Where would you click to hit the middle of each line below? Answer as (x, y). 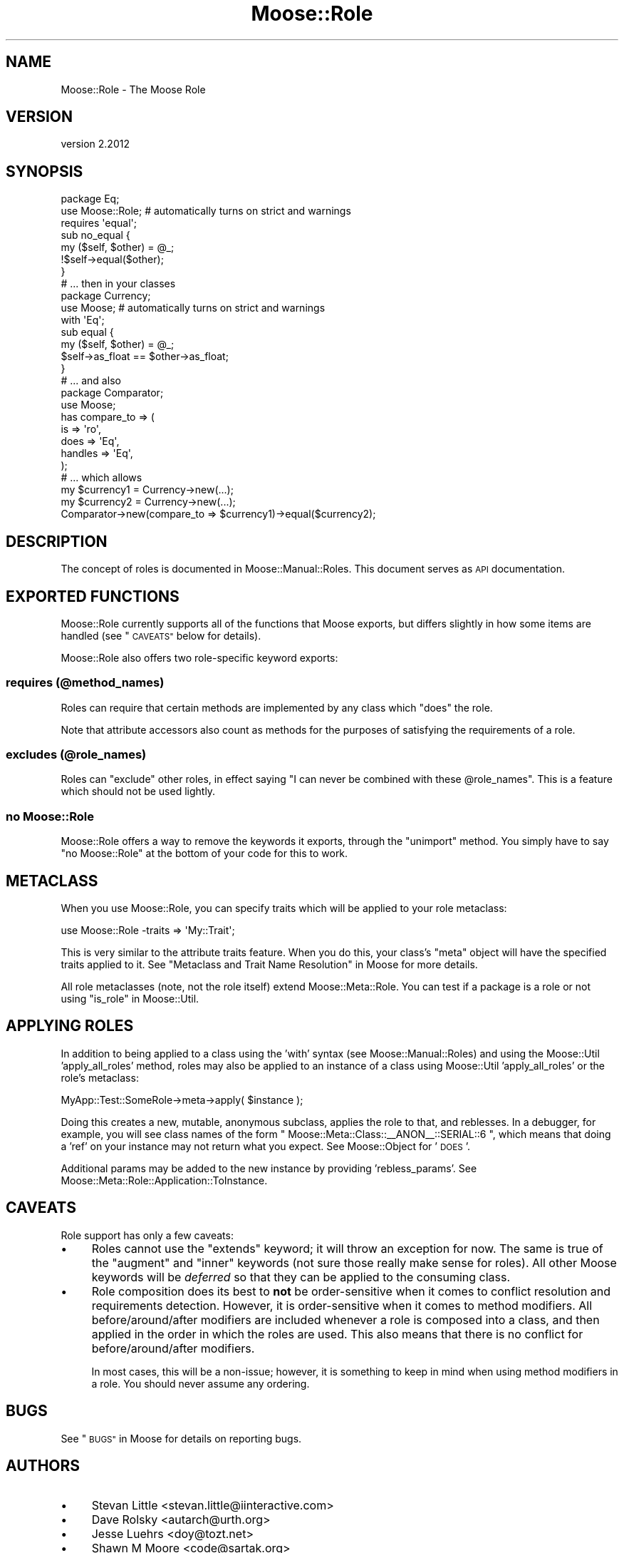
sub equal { (87, 332)
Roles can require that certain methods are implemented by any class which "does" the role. (277, 707)
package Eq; (90, 199)
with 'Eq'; (83, 320)
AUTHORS (43, 1466)
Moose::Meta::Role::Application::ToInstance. (164, 1180)
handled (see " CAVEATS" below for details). (161, 635)
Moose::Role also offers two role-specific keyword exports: (199, 657)
